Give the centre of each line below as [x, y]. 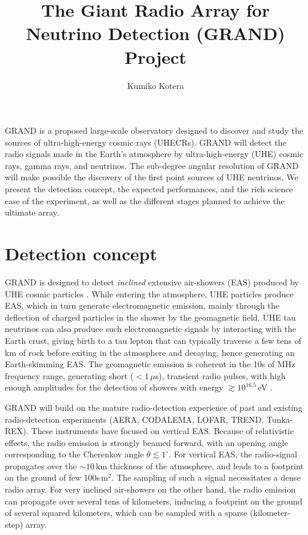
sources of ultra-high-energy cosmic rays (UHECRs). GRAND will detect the [146, 142]
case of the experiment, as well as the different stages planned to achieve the [145, 200]
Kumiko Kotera [155, 85]
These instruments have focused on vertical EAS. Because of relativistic [163, 431]
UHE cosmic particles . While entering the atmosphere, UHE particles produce [149, 293]
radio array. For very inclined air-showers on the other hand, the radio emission [150, 489]
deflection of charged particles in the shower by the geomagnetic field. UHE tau [150, 317]
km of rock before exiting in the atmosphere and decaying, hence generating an [150, 352]
